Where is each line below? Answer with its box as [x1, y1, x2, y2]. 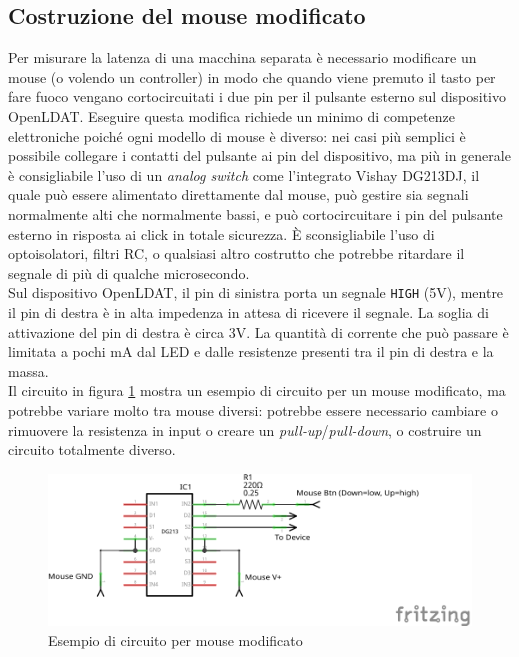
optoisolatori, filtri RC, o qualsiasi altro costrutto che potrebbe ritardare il [8, 243, 465, 264]
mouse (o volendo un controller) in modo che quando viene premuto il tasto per [8, 66, 496, 87]
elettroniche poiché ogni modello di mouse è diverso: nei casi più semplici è [8, 125, 466, 146]
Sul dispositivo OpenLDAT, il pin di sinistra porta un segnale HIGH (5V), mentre [8, 282, 504, 303]
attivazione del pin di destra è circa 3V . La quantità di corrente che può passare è [8, 321, 509, 342]
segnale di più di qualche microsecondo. [8, 262, 250, 283]
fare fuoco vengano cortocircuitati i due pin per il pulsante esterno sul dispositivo [8, 86, 507, 107]
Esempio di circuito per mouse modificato [48, 629, 303, 650]
